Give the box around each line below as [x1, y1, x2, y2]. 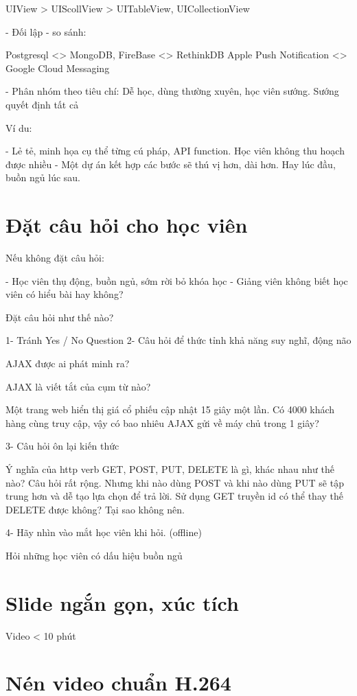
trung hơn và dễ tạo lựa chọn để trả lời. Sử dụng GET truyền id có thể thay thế [5, 489, 344, 503]
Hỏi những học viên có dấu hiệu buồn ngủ [5, 548, 183, 562]
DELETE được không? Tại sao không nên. [5, 502, 185, 516]
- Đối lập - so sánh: [5, 24, 87, 38]
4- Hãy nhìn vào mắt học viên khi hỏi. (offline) [5, 525, 202, 540]
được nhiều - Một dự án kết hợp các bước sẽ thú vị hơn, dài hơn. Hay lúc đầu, [5, 156, 336, 171]
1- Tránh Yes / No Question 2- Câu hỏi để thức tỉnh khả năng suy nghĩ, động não [5, 333, 352, 347]
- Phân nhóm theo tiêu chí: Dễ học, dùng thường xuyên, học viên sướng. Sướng [5, 84, 339, 98]
